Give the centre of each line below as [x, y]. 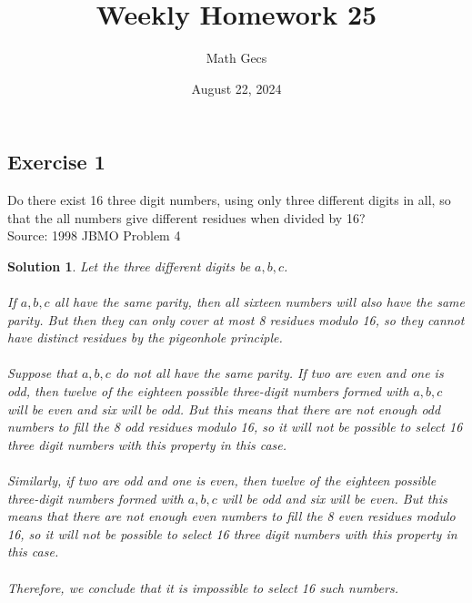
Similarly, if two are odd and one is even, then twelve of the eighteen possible [222, 480]
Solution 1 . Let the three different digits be [129, 266]
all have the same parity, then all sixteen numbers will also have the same [260, 302]
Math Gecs [236, 58]
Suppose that [42, 373]
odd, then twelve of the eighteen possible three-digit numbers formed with [208, 391]
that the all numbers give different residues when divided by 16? [186, 217]
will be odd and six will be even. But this [334, 498]
